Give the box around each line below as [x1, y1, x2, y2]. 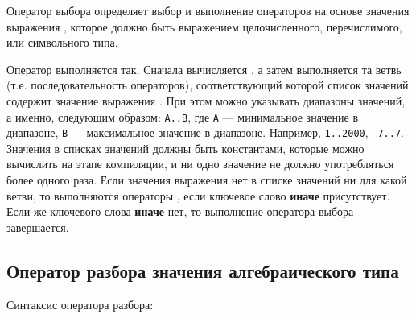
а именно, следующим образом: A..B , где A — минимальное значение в [6, 108, 359, 125]
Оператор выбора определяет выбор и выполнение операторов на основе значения [6, 2, 410, 19]
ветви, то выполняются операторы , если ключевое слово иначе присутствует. [6, 187, 390, 204]
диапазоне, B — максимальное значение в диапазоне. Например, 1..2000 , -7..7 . [6, 124, 404, 141]
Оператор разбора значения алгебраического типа [6, 258, 399, 283]
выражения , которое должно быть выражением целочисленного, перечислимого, [6, 18, 402, 35]
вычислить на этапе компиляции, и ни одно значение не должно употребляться [6, 155, 394, 172]
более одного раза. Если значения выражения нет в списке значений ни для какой [6, 171, 407, 188]
